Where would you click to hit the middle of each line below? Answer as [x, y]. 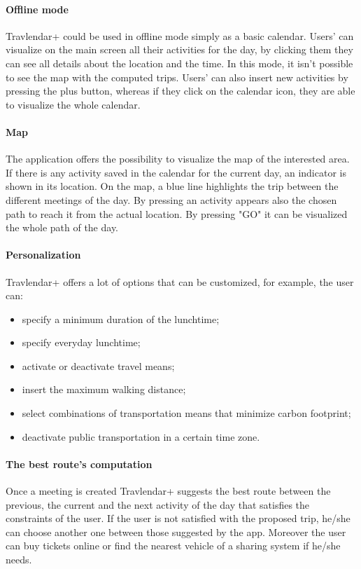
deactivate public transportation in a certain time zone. [141, 436]
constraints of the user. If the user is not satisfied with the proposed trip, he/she [178, 518]
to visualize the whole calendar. [73, 104]
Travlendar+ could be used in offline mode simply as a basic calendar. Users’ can [180, 35]
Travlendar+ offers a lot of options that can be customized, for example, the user [180, 281]
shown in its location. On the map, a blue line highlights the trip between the [172, 186]
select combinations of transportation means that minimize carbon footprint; [186, 413]
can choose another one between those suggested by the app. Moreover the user [176, 532]
